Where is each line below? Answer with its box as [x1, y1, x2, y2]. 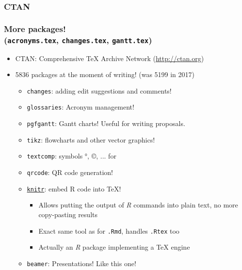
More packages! [4, 22, 66, 34]
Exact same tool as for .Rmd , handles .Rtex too [38, 225, 179, 236]
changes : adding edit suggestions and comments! [27, 85, 172, 95]
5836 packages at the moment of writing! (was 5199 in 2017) [15, 69, 195, 79]
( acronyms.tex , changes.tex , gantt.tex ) [4, 33, 152, 46]
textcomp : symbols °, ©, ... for [27, 151, 116, 161]
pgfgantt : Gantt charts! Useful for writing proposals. [27, 118, 185, 128]
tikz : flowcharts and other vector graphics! [27, 134, 155, 144]
